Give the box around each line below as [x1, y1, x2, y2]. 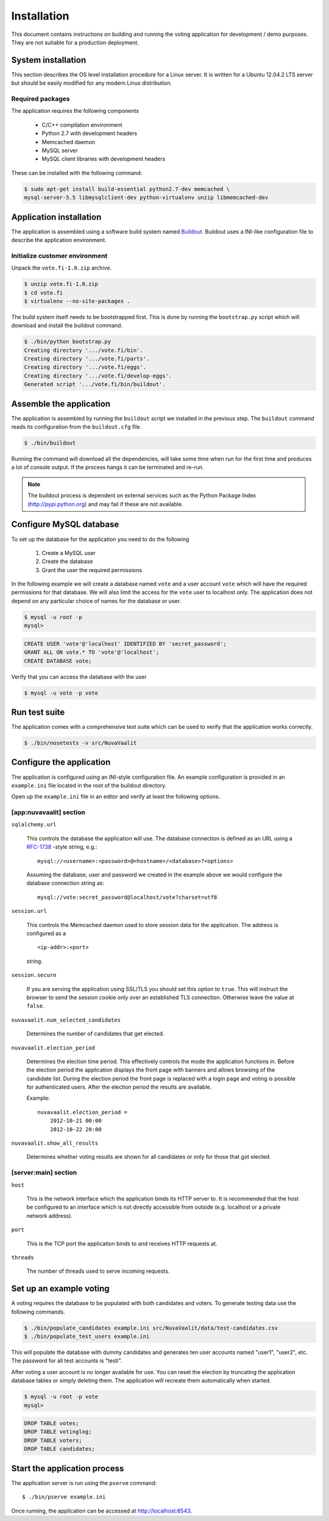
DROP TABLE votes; [24, 1420, 79, 1427]
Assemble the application [11, 398, 111, 409]
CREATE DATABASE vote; [24, 657, 92, 664]
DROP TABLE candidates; [24, 1445, 96, 1453]
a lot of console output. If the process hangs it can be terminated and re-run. [11, 463, 204, 471]
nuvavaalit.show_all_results [11, 1140, 99, 1147]
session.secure [11, 972, 57, 979]
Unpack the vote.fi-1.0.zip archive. [11, 264, 112, 271]
